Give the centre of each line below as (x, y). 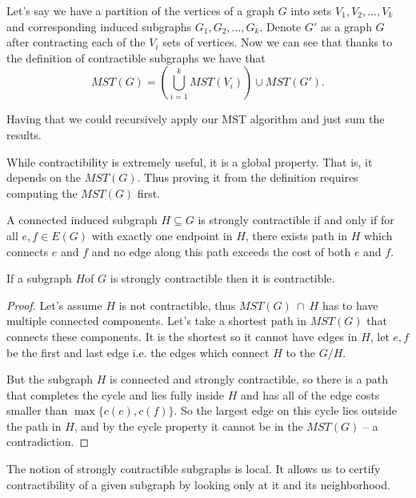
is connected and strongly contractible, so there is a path (249, 379)
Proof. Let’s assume (54, 305)
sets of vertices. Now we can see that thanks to (278, 42)
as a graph (346, 26)
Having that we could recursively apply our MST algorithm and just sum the (196, 119)
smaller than (37, 410)
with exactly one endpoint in (162, 235)
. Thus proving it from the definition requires (248, 177)
